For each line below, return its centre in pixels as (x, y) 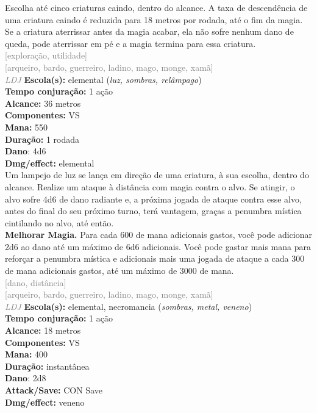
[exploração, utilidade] (46, 55)
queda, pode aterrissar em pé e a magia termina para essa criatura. (130, 43)
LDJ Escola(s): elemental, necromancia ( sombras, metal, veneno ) (129, 306)
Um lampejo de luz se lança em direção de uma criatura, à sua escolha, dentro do (157, 175)
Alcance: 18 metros (43, 330)
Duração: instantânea (47, 366)
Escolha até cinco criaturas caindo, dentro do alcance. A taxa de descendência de (156, 7)
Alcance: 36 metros (43, 103)
